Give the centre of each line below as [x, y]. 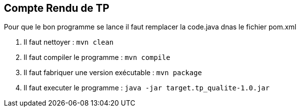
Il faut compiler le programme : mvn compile [97, 57]
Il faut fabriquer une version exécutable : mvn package [113, 73]
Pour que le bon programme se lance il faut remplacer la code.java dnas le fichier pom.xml [150, 27]
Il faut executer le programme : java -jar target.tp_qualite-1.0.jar [147, 88]
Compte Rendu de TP [57, 8]
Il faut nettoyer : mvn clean [69, 42]
